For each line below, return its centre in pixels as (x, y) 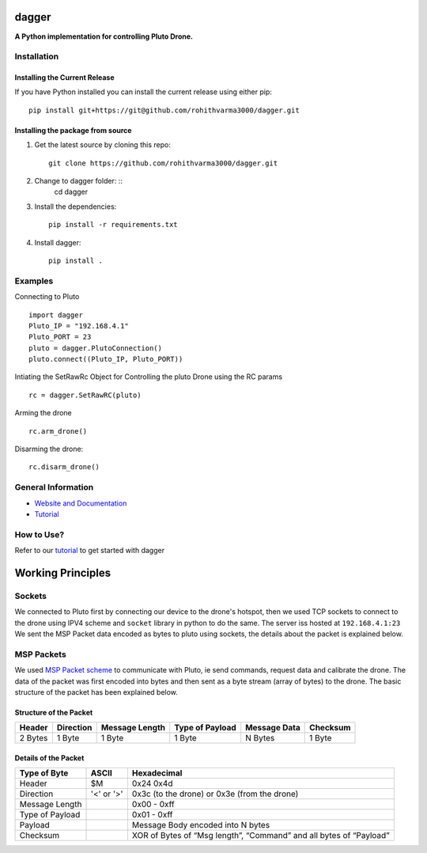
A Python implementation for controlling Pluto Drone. (104, 36)
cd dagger (71, 192)
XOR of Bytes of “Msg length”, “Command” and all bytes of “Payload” (261, 836)
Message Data (273, 728)
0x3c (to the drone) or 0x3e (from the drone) (215, 794)
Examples (34, 281)
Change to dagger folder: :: (78, 181)
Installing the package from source (73, 130)
